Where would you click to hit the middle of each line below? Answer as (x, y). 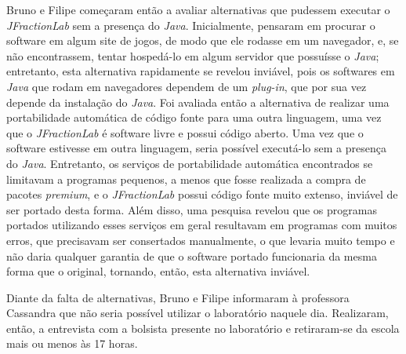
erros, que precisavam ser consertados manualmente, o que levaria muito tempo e (201, 240)
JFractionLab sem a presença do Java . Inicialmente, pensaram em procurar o (191, 25)
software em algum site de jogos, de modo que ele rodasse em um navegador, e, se (203, 40)
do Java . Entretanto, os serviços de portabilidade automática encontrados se (190, 163)
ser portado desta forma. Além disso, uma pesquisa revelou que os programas (192, 209)
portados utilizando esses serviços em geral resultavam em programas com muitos (202, 225)
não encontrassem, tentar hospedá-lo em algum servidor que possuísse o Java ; (193, 55)
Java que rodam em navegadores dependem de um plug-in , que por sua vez (187, 86)
